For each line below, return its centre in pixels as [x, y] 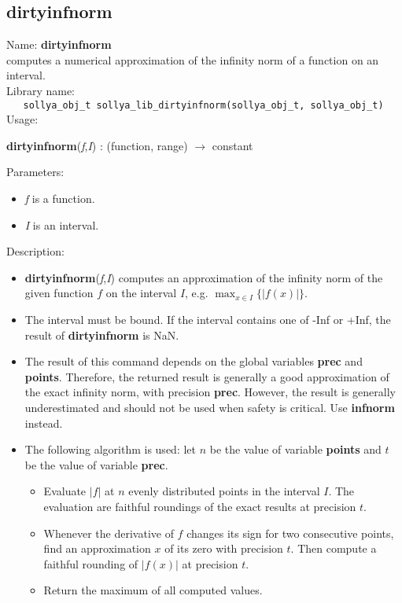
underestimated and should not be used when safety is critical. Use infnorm [210, 407]
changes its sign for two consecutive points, [290, 533]
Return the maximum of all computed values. [153, 590]
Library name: [41, 90]
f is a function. [60, 199]
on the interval [141, 293]
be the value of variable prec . [96, 464]
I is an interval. [62, 224]
